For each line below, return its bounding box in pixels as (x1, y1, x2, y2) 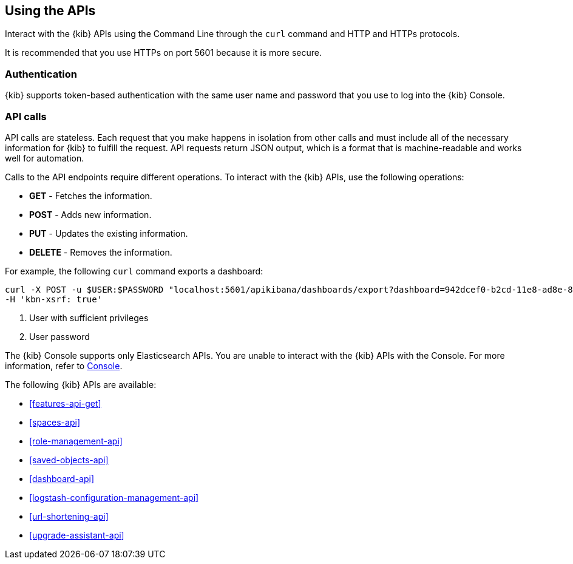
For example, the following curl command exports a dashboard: (5, 265, 263, 276)
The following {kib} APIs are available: (5, 379, 157, 390)
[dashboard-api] (29, 473, 94, 484)
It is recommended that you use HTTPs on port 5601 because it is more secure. (5, 47, 322, 58)
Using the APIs (5, 3, 96, 18)
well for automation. (5, 152, 84, 163)
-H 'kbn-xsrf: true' (5, 294, 103, 304)
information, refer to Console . (5, 360, 123, 371)
